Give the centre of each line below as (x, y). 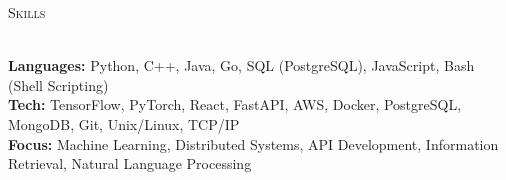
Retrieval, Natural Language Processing (130, 163)
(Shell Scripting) (58, 84)
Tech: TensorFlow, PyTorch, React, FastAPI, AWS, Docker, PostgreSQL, (235, 104)
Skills (27, 12)
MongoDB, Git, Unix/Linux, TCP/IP (124, 123)
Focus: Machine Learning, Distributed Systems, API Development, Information (253, 143)
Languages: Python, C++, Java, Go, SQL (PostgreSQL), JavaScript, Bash (241, 65)
